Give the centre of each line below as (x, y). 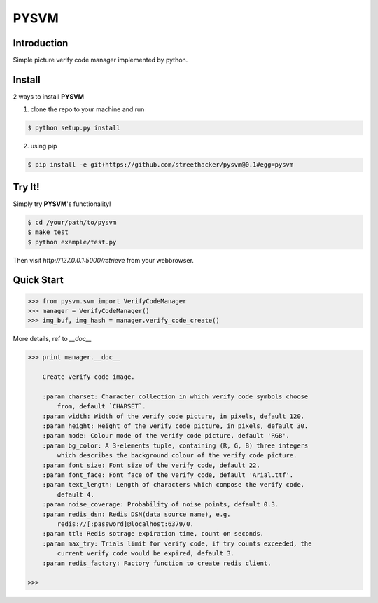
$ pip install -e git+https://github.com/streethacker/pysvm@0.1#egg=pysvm (161, 165)
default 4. (76, 494)
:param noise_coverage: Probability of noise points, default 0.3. (161, 505)
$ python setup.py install (74, 128)
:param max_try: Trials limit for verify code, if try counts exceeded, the (177, 543)
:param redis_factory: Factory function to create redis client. (157, 563)
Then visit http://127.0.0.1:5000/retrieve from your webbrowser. (103, 260)
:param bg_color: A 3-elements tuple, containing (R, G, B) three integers (175, 445)
